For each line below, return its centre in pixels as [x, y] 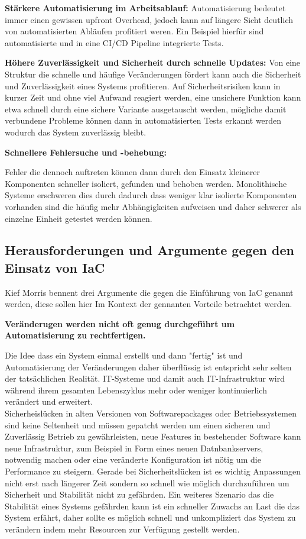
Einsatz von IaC [55, 267]
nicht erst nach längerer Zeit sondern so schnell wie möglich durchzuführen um [147, 482]
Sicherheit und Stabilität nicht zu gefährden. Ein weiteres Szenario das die [139, 494]
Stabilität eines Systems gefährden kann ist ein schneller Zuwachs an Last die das [152, 506]
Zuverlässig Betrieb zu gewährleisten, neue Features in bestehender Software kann [153, 436]
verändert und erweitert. [49, 401]
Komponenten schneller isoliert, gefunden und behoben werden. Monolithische [146, 183]
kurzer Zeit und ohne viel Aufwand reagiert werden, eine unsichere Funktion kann [153, 97]
